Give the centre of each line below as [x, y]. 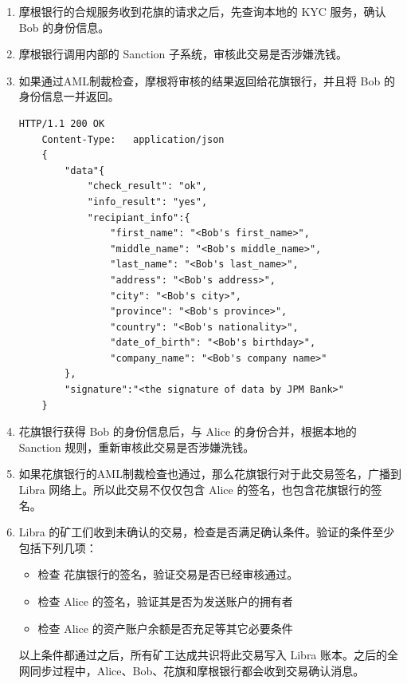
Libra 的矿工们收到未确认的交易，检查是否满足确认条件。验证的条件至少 [207, 532]
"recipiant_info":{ [139, 217]
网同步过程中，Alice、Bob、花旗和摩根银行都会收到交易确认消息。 [192, 670]
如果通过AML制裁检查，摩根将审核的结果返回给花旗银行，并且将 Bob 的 [207, 80]
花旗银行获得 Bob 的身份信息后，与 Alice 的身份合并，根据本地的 [188, 431]
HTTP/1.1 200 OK [62, 123]
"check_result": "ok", [147, 186]
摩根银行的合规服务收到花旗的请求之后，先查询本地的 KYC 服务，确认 [202, 11]
